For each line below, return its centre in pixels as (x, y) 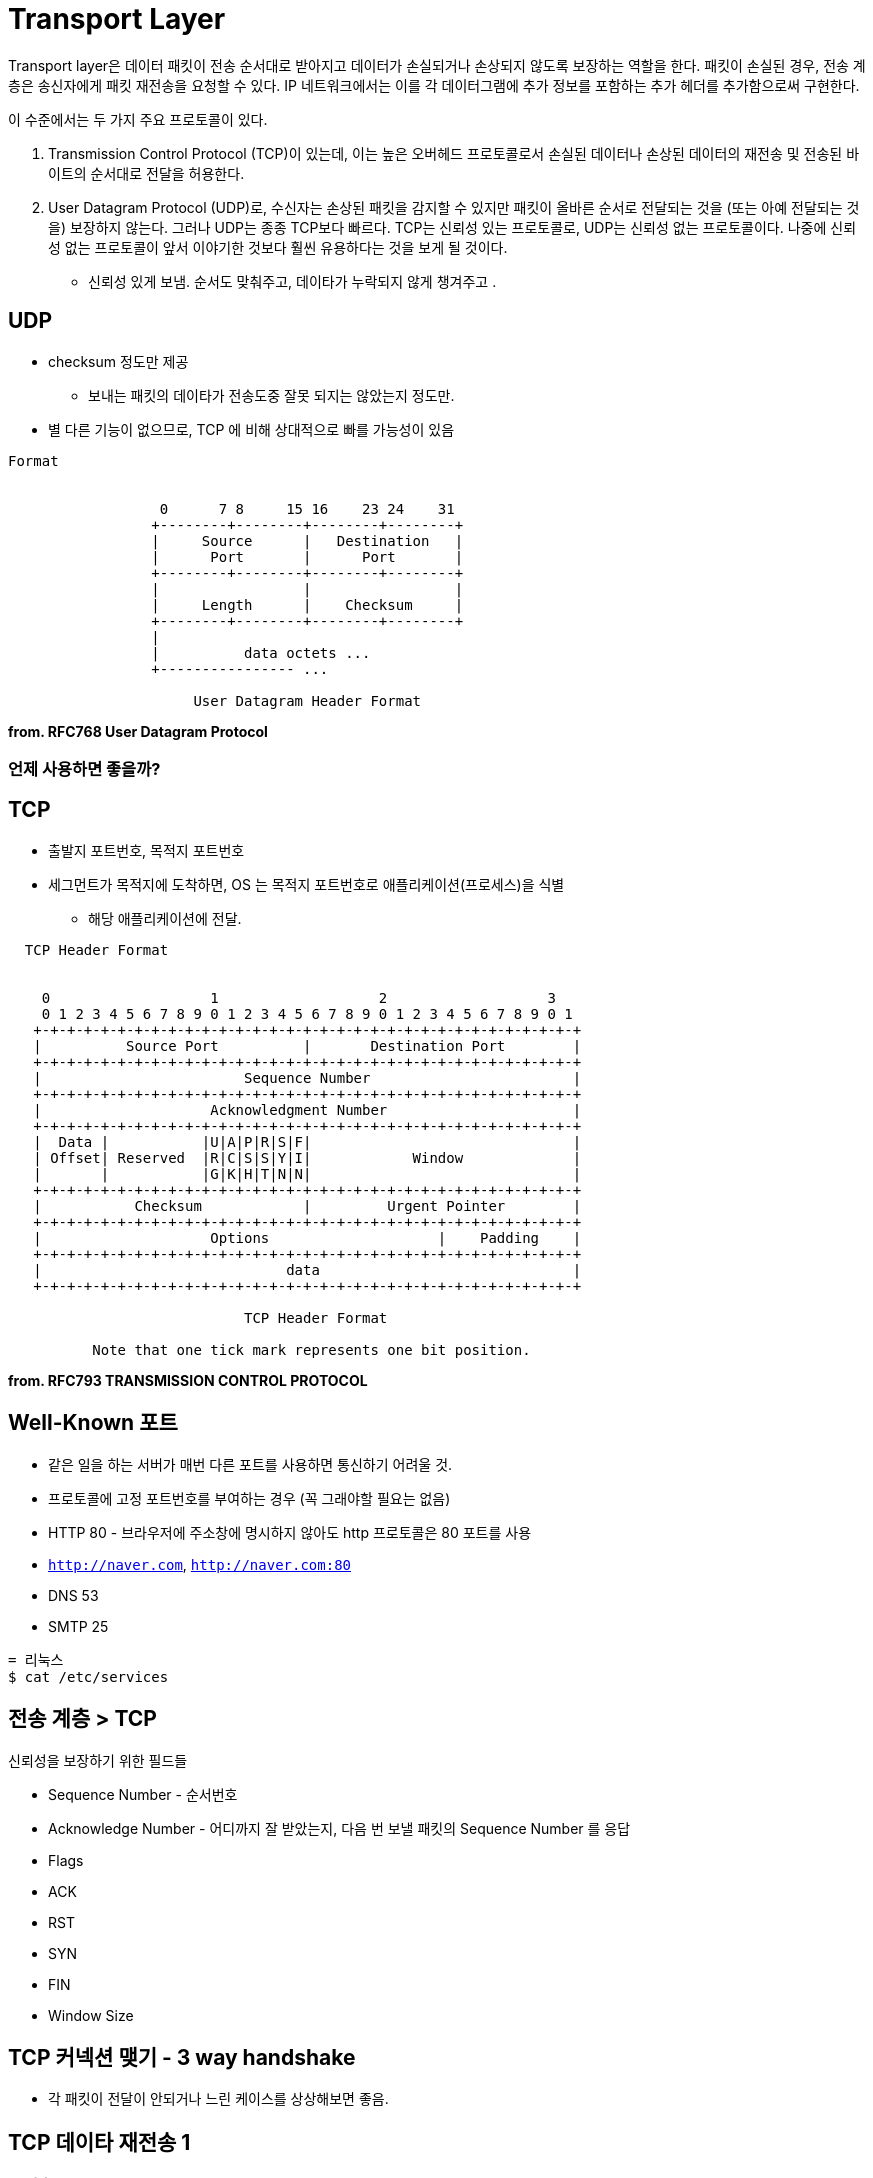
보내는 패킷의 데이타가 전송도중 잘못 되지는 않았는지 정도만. (271, 395)
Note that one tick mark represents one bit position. (311, 1349)
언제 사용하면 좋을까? (84, 768)
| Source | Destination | (307, 540)
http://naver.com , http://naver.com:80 (199, 1564)
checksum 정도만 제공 (118, 361)
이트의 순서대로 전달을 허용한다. (146, 173)
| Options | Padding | (307, 1237)
